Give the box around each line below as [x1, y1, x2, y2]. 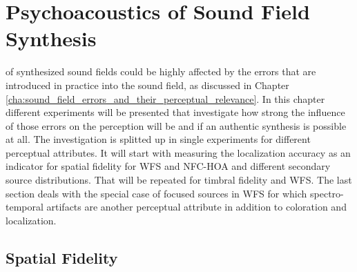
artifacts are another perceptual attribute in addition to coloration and [46, 200, 347, 214]
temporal [6, 200, 44, 214]
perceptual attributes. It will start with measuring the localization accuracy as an [6, 145, 351, 159]
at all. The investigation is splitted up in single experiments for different [6, 132, 311, 146]
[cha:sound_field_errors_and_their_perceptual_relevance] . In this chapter [6, 91, 325, 106]
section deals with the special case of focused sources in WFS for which [6, 186, 307, 200]
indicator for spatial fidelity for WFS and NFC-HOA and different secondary [6, 159, 331, 173]
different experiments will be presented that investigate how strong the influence [6, 105, 345, 119]
